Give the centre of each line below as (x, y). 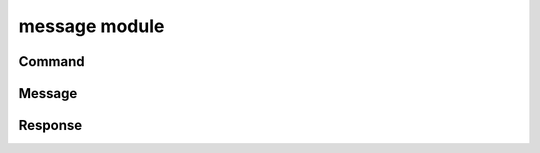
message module (91, 26)
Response (50, 125)
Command (51, 61)
